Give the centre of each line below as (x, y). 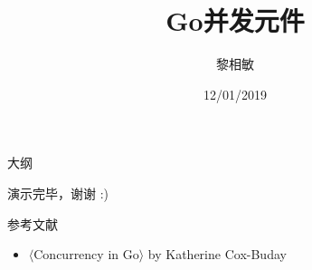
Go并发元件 (235, 20)
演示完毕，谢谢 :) (58, 193)
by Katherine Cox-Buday (217, 254)
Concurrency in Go (86, 254)
